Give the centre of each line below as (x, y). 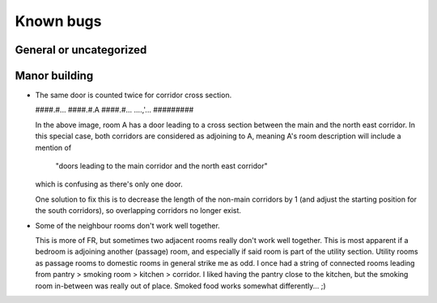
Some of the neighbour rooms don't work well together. (127, 225)
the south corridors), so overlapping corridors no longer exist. (138, 211)
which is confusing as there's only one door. (109, 184)
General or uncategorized (81, 50)
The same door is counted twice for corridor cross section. (134, 95)
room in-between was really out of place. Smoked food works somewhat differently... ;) (181, 286)
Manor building (54, 76)
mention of (53, 147)
